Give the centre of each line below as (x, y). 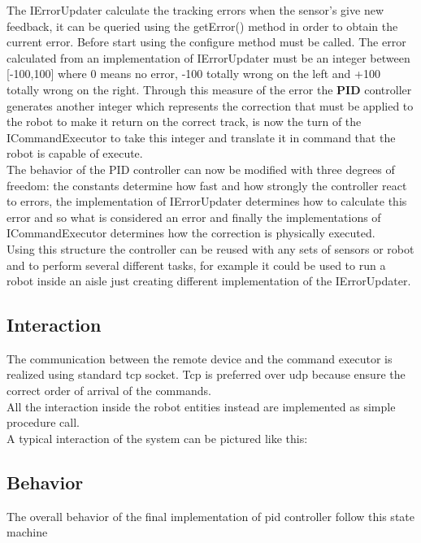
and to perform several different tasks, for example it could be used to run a (196, 265)
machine (27, 532)
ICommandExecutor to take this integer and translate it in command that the (201, 137)
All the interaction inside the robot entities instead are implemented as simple (201, 406)
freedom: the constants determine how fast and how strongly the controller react (207, 185)
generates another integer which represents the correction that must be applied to (210, 105)
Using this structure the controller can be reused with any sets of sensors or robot (210, 248)
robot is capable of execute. (75, 153)
